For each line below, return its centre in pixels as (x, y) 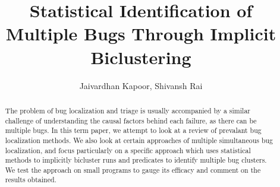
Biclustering (141, 57)
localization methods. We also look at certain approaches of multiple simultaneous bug (139, 140)
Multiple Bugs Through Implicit (141, 34)
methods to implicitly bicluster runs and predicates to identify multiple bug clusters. (136, 160)
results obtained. (31, 180)
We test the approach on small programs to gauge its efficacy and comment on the (133, 169)
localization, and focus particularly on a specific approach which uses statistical (128, 150)
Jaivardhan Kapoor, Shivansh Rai (141, 85)
